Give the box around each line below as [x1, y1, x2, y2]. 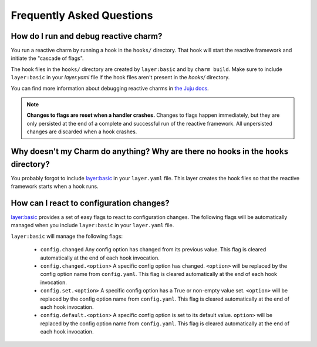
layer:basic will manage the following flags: [11, 233, 123, 240]
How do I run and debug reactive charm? [11, 31, 163, 41]
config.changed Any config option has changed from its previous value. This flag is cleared [40, 246, 267, 253]
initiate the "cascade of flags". [11, 55, 85, 62]
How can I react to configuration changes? [11, 198, 170, 208]
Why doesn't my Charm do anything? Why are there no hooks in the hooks [11, 147, 289, 156]
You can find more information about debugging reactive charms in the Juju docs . [11, 85, 209, 92]
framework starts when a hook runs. [11, 183, 99, 190]
